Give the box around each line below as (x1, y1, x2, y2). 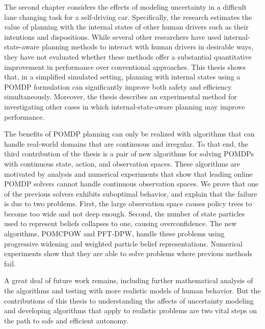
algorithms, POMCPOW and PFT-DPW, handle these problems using (4, 228, 225, 239)
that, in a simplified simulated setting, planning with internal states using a (4, 71, 241, 82)
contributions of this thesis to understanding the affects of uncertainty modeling (4, 295, 254, 306)
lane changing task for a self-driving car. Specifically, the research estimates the (4, 11, 252, 22)
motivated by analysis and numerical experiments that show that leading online (4, 168, 253, 179)
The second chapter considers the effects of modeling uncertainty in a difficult (4, 2, 247, 12)
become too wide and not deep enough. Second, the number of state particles (4, 208, 245, 218)
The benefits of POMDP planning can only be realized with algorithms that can (4, 128, 255, 139)
